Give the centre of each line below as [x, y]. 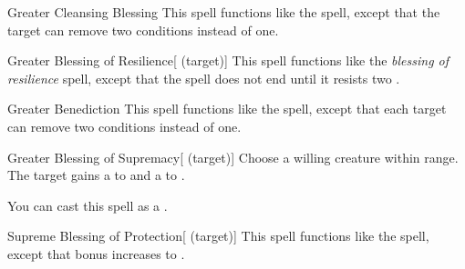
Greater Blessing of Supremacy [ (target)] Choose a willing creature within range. [233, 157]
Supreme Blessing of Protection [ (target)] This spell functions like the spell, [218, 236]
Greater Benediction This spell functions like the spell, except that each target [227, 109]
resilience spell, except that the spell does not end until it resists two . [204, 78]
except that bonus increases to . [96, 253]
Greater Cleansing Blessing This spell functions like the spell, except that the [224, 12]
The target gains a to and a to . [96, 175]
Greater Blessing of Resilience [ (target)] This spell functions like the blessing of [228, 60]
